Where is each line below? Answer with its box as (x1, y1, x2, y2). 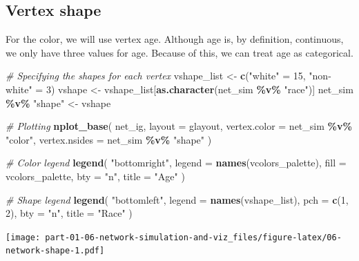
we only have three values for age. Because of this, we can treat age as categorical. (6, 45, 353, 59)
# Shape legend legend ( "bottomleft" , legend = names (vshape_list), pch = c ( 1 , (6, 192, 349, 206)
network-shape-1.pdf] (6, 246, 105, 256)
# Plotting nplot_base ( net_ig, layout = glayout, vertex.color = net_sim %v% (6, 119, 352, 133)
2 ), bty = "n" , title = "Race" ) (6, 206, 133, 220)
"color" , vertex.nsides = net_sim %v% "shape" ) (6, 132, 212, 146)
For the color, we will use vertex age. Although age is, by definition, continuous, (6, 32, 344, 46)
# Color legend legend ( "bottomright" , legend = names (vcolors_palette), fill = (6, 155, 347, 170)
